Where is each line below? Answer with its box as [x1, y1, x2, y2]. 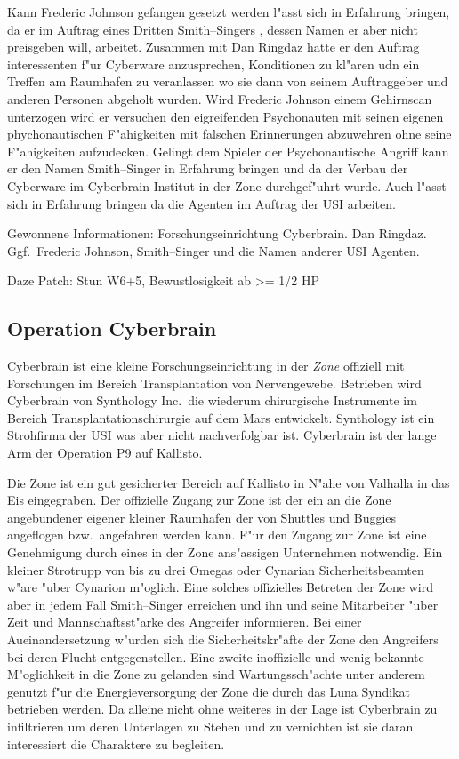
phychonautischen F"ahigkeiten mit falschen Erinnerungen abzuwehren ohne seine [7, 124, 452, 143]
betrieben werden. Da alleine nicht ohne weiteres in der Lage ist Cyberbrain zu [7, 699, 438, 718]
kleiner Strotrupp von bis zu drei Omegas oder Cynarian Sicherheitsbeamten [7, 560, 424, 579]
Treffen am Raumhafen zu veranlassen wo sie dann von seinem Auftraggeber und [7, 72, 448, 91]
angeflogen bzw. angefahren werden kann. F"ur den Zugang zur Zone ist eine [7, 525, 427, 544]
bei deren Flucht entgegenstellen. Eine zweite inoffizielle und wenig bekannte [7, 647, 424, 666]
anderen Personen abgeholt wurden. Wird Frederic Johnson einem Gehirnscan [7, 89, 432, 108]
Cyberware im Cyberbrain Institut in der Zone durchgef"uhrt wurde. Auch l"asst [7, 176, 447, 195]
